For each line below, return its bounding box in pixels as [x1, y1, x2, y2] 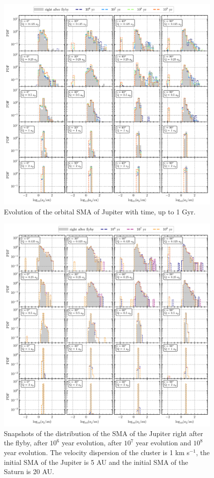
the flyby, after [4, 438, 48, 448]
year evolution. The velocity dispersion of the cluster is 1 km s [4, 447, 190, 457]
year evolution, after [61, 438, 122, 448]
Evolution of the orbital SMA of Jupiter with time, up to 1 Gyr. [4, 206, 196, 216]
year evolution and [136, 438, 191, 448]
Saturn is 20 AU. [4, 466, 54, 477]
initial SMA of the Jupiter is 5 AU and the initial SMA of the [4, 457, 188, 467]
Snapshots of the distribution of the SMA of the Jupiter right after [4, 428, 203, 438]
